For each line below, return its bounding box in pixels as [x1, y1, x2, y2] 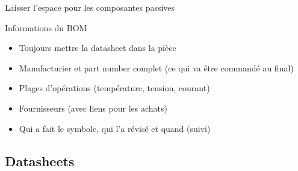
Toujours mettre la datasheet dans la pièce [19, 41, 176, 54]
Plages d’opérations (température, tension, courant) [19, 82, 210, 94]
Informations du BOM [5, 21, 87, 34]
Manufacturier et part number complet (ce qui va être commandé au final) [19, 61, 294, 74]
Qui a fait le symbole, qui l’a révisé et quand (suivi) [19, 122, 211, 134]
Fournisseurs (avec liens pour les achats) [19, 101, 167, 114]
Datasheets [5, 151, 75, 170]
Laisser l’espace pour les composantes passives [5, 1, 175, 13]
